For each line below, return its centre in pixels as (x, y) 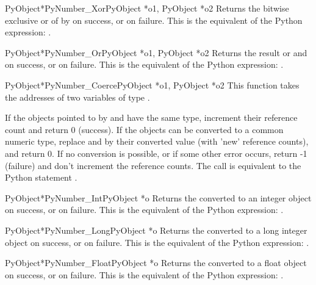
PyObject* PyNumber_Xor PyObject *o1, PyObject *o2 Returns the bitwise (147, 8)
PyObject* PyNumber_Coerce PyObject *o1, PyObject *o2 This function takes (152, 85)
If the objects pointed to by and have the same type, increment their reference (151, 117)
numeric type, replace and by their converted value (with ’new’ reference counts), (157, 141)
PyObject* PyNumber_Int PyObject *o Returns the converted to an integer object (158, 197)
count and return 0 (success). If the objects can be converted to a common (144, 129)
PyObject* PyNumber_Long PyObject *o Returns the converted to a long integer (156, 230)
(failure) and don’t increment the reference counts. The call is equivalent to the (153, 165)
